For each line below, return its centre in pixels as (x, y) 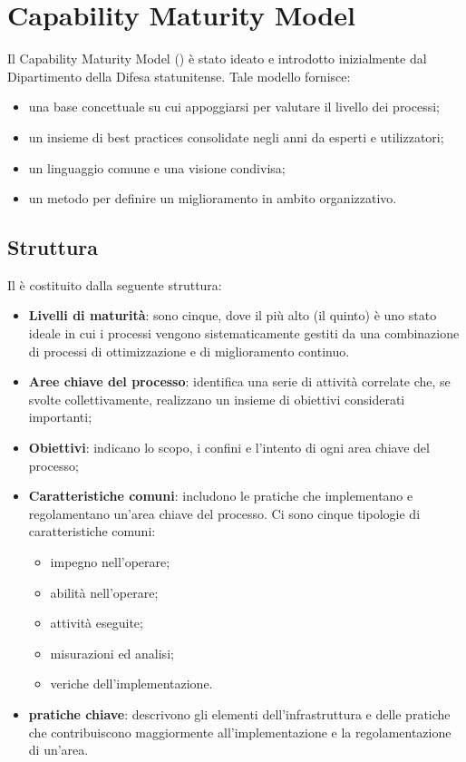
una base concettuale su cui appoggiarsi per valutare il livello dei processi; (234, 107)
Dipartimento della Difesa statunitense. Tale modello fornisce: (179, 76)
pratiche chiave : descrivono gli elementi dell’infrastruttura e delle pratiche (239, 713)
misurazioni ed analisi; (112, 653)
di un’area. (58, 750)
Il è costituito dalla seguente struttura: (115, 284)
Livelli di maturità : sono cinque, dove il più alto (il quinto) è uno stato (233, 315)
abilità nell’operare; (104, 592)
